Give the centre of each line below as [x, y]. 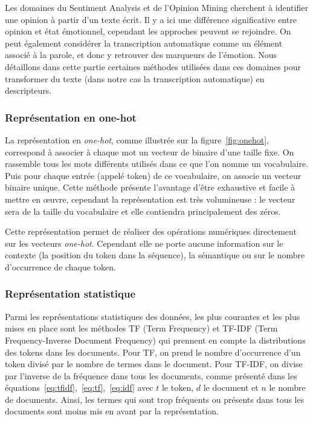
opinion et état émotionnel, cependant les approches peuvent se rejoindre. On [148, 31]
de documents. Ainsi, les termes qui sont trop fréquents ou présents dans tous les [155, 399]
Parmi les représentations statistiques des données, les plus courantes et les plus [153, 316]
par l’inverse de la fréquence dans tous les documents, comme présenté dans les [151, 375]
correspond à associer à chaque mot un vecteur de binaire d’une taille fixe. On [150, 152]
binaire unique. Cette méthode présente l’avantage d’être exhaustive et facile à [150, 187]
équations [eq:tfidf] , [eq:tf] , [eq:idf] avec [79, 387]
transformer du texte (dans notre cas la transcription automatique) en [135, 78]
